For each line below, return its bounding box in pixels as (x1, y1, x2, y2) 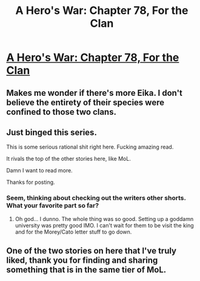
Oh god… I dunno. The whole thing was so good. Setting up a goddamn (15, 215, 194, 222)
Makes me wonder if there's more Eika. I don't (6, 87, 183, 98)
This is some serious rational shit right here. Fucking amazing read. (6, 143, 174, 151)
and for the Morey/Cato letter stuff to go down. (15, 228, 132, 235)
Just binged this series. (6, 127, 97, 137)
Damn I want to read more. (6, 167, 73, 174)
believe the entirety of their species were (6, 97, 165, 107)
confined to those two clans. (6, 107, 117, 117)
